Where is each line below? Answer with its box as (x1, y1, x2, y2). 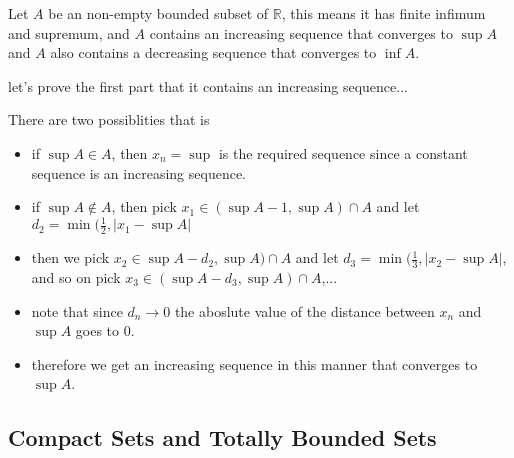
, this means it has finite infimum (281, 3, 486, 23)
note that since (31, 300, 123, 321)
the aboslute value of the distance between (174, 300, 435, 321)
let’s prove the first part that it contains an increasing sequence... (8, 75, 408, 96)
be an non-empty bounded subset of (48, 3, 269, 23)
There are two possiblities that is (8, 109, 210, 130)
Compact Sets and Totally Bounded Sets (8, 422, 437, 453)
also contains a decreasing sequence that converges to (50, 42, 377, 63)
